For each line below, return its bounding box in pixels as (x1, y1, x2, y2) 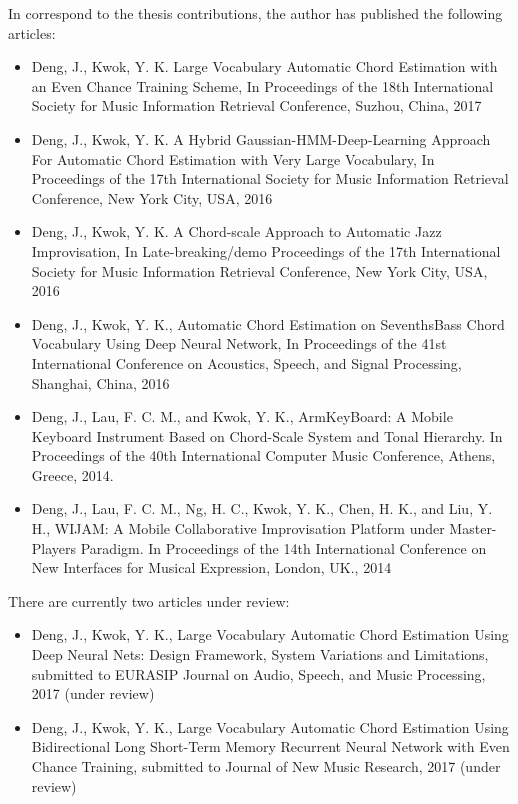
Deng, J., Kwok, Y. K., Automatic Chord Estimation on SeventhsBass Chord (31, 313, 505, 334)
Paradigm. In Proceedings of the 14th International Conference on (80, 537, 487, 558)
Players (31, 537, 77, 558)
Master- (449, 518, 497, 539)
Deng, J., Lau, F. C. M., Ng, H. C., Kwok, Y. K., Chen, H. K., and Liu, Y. (31, 498, 493, 519)
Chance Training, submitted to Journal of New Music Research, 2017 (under (31, 756, 501, 776)
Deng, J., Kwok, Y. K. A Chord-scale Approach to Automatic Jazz (31, 221, 442, 242)
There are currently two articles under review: (8, 590, 290, 611)
